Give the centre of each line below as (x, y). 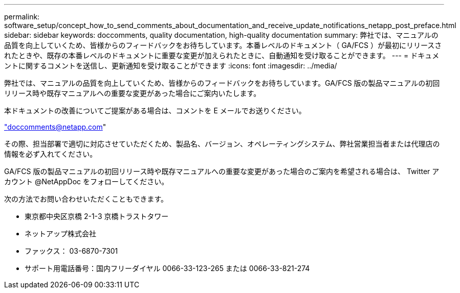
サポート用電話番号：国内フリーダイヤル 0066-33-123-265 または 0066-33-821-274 (167, 268)
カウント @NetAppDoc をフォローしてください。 (86, 181)
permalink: (22, 17)
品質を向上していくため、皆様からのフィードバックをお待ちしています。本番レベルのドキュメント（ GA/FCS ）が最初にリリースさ (223, 45)
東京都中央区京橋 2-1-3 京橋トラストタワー (97, 216)
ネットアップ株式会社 (60, 234)
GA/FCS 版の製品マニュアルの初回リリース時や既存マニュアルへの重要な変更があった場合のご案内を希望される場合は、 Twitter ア (222, 171)
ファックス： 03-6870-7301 (71, 251)
